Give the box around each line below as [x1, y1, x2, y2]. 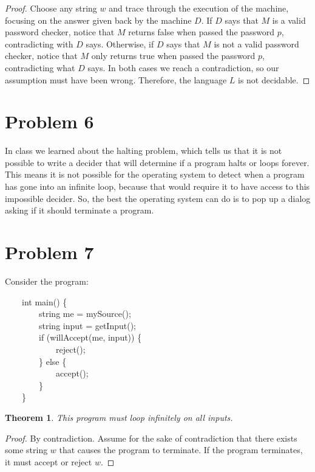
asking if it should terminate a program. [5, 204, 154, 217]
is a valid [272, 13, 306, 26]
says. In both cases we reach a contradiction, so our [87, 61, 279, 74]
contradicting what [5, 61, 75, 74]
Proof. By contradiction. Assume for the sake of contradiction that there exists [5, 431, 297, 444]
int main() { [22, 295, 67, 308]
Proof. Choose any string [5, 2, 97, 14]
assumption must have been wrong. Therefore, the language [5, 73, 227, 86]
